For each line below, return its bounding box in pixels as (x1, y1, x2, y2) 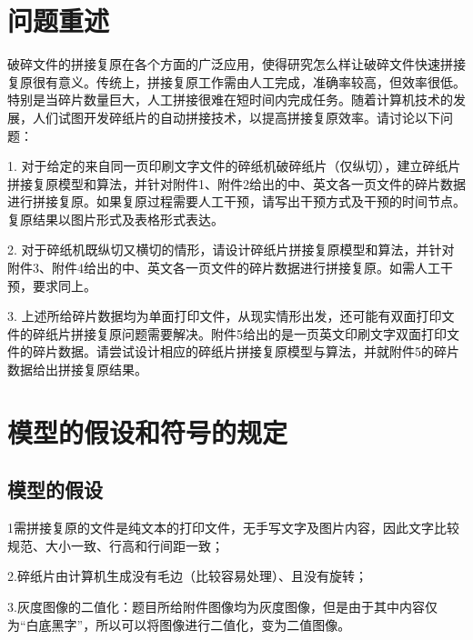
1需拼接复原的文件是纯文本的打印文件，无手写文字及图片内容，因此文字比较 (7, 518, 459, 537)
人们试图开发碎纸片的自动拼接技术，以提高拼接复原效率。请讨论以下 (32, 107, 440, 126)
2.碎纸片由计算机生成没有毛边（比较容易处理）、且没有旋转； (7, 566, 367, 585)
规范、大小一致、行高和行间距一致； (7, 535, 224, 555)
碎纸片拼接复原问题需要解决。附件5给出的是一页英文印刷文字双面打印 (32, 324, 447, 343)
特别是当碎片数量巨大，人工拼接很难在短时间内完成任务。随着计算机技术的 (7, 90, 453, 109)
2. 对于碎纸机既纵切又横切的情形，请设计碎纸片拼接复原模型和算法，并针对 (7, 240, 455, 259)
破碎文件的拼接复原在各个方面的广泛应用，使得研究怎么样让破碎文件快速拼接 (7, 55, 466, 74)
